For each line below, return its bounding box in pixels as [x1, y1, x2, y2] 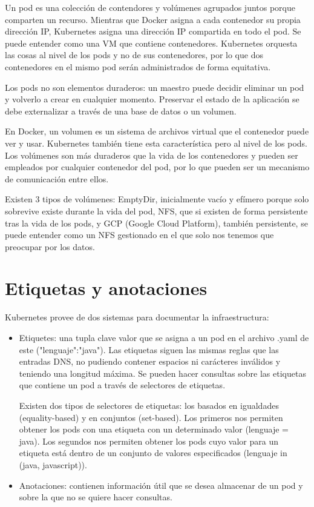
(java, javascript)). [19, 458, 87, 471]
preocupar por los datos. [5, 240, 95, 253]
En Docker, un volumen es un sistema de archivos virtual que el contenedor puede [5, 125, 309, 138]
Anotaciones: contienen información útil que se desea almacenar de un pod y [19, 479, 303, 491]
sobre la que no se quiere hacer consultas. [19, 491, 172, 503]
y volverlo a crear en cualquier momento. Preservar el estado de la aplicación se [5, 93, 299, 105]
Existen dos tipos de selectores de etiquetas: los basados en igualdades [19, 399, 279, 411]
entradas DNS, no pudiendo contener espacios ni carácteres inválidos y [19, 355, 281, 368]
